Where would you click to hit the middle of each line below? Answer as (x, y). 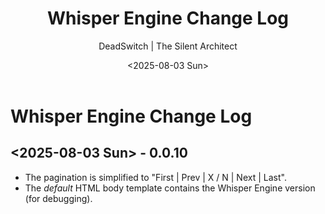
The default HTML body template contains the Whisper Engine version (170, 188)
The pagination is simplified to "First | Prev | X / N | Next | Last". (155, 177)
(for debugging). (58, 198)
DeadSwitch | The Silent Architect (168, 46)
